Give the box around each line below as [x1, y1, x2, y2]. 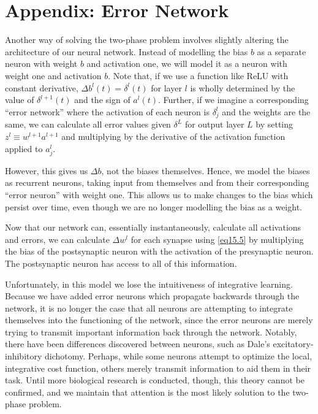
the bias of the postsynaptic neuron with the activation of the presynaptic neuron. [5, 245, 314, 258]
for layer [151, 81, 182, 94]
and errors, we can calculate [5, 232, 110, 245]
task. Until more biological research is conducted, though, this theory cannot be [5, 374, 305, 386]
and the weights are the [222, 105, 311, 118]
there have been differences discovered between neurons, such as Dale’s [5, 337, 270, 350]
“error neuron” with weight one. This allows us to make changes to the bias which [5, 188, 313, 201]
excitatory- [273, 337, 314, 350]
